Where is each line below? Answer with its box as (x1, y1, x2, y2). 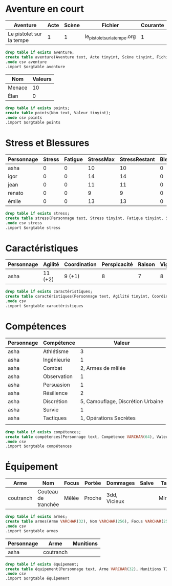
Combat (42, 364, 62, 371)
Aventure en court (5, 3, 84, 15)
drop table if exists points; (5, 106, 70, 111)
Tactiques (42, 414, 67, 422)
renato (8, 189, 24, 196)
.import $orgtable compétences (5, 444, 72, 449)
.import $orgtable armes (5, 528, 58, 533)
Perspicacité (101, 261, 133, 268)
